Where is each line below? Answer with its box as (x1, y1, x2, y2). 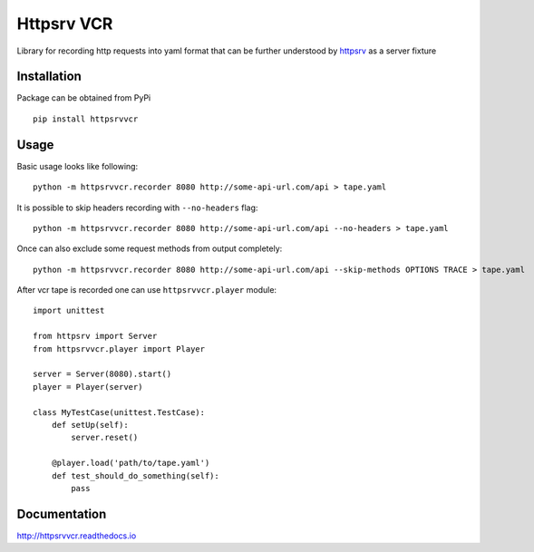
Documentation (16, 506, 107, 521)
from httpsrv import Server (33, 331, 158, 342)
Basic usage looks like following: (16, 160, 139, 171)
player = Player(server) (33, 382, 143, 392)
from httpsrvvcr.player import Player (33, 344, 206, 353)
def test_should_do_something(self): (51, 470, 219, 480)
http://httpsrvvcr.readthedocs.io (16, 530, 137, 541)
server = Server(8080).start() (33, 369, 172, 380)
